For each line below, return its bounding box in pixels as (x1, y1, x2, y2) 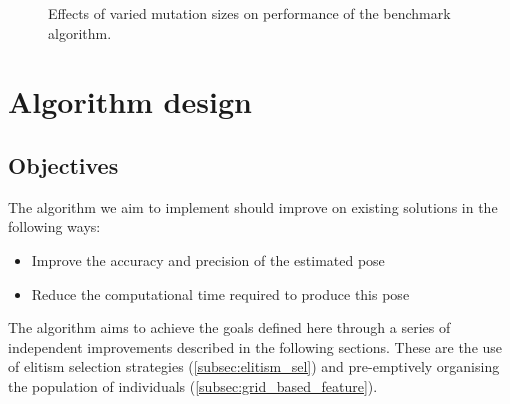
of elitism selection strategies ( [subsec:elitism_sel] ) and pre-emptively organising (8, 356, 500, 377)
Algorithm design (8, 81, 252, 122)
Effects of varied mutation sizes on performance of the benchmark (48, 3, 451, 23)
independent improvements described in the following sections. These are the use (8, 336, 503, 357)
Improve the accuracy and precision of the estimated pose (31, 249, 385, 270)
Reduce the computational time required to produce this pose (31, 283, 410, 304)
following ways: (8, 216, 101, 237)
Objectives (8, 149, 119, 180)
